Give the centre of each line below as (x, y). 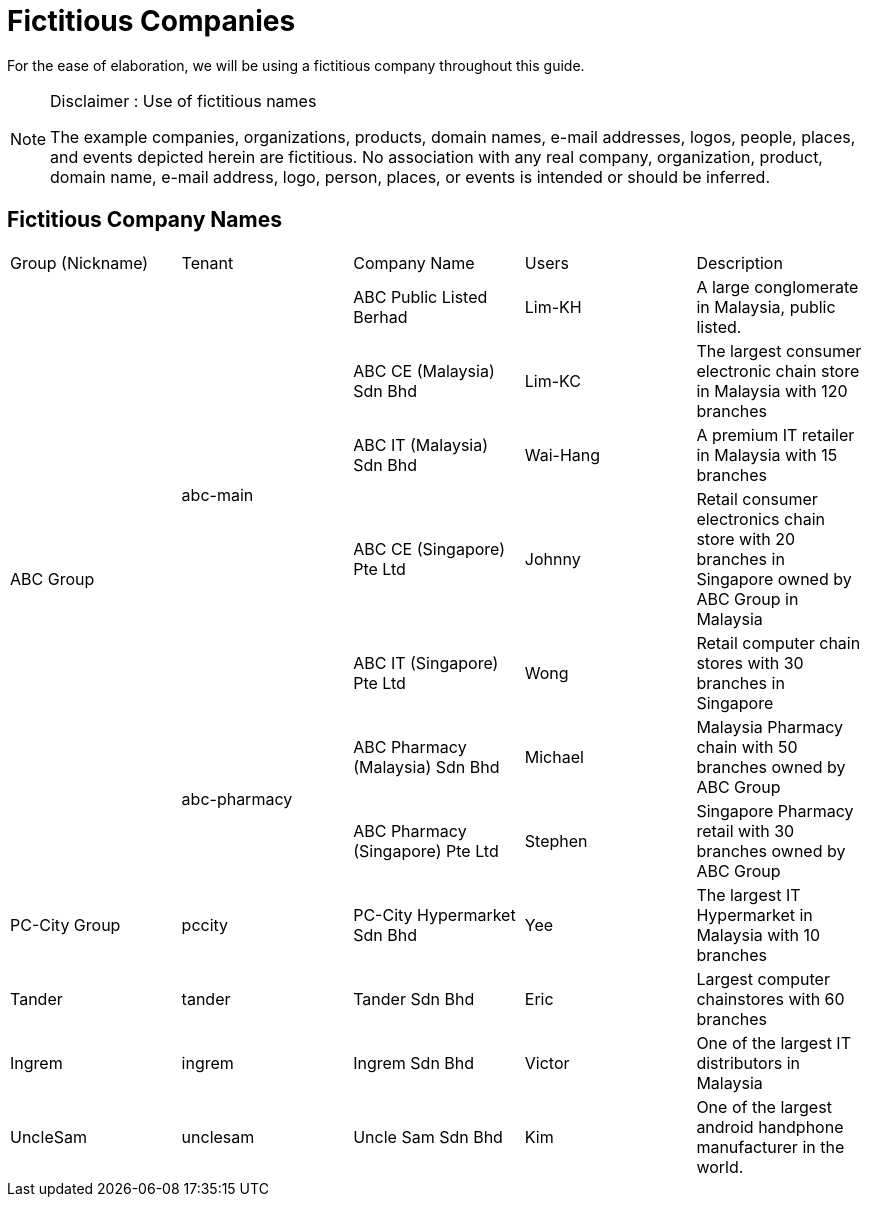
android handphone (770, 1126)
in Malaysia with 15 (767, 454)
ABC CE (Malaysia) (424, 370)
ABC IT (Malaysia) (421, 444)
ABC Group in (747, 598)
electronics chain (760, 518)
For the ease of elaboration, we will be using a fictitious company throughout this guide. (296, 65)
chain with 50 (747, 746)
